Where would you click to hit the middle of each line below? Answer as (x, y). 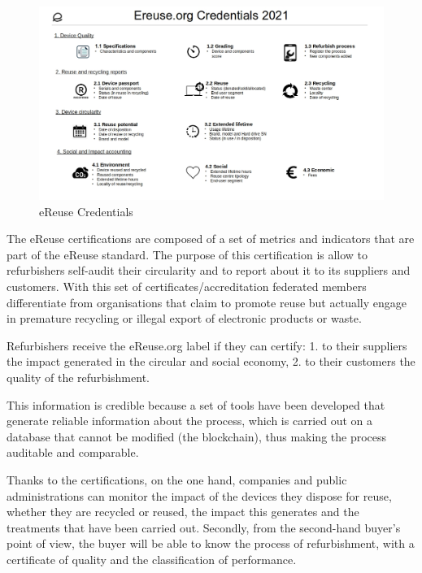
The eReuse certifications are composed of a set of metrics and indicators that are (211, 239)
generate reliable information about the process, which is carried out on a (190, 421)
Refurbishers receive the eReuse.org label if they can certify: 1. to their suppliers (207, 345)
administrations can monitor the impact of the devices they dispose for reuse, (199, 495)
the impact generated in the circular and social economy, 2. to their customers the (211, 361)
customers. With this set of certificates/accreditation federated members (187, 286)
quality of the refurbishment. (78, 378)
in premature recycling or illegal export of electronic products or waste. (184, 318)
